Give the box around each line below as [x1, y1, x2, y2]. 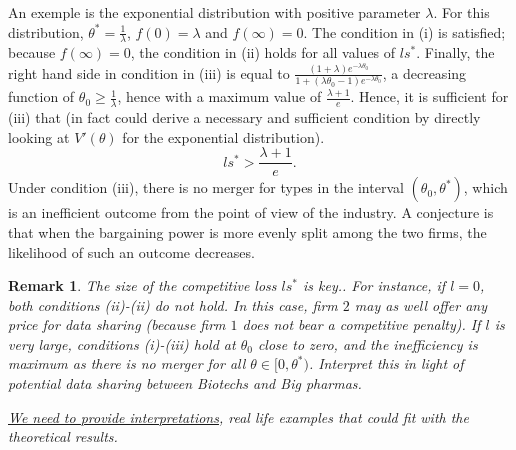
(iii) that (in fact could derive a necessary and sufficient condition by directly [8, 107, 481, 128]
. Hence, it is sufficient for [350, 86, 509, 107]
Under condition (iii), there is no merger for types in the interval [8, 177, 404, 198]
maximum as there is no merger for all [8, 353, 246, 374]
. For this [433, 2, 490, 22]
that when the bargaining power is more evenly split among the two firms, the [8, 221, 487, 242]
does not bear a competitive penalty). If [242, 314, 481, 335]
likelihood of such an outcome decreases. [8, 241, 255, 262]
